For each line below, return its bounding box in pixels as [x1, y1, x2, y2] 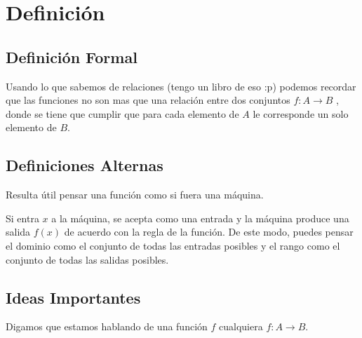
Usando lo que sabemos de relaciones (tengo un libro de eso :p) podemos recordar [6, 79, 356, 93]
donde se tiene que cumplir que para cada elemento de [6, 106, 239, 121]
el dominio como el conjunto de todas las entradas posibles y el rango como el [6, 238, 340, 252]
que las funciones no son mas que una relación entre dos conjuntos [6, 93, 290, 107]
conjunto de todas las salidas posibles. [6, 252, 169, 266]
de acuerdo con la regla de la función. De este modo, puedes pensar [64, 224, 354, 239]
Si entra [6, 210, 39, 225]
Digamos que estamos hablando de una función [6, 319, 208, 334]
